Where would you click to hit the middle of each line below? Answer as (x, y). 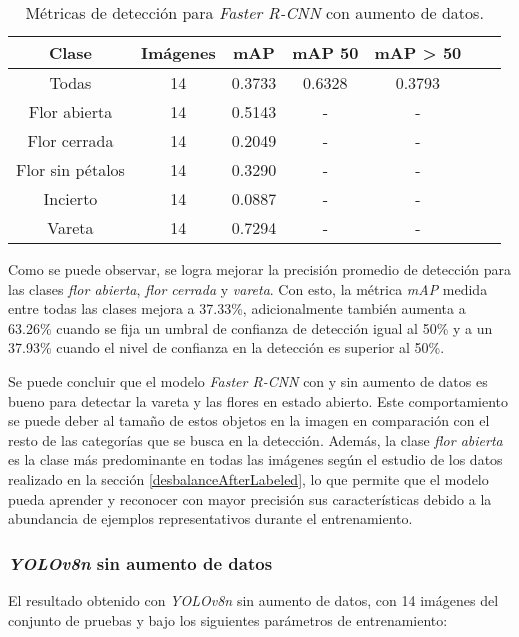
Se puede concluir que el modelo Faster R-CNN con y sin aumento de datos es (248, 380)
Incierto (70, 198)
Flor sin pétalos (70, 169)
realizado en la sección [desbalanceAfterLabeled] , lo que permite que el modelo (248, 478)
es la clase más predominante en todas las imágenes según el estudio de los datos (255, 459)
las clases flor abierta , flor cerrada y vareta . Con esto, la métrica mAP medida (248, 288)
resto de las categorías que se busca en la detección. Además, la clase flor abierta (255, 439)
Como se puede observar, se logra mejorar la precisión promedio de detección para (260, 269)
